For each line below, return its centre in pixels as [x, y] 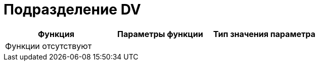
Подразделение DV [72, 9]
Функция [56, 34]
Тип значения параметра [264, 34]
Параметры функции [160, 34]
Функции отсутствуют [49, 46]
